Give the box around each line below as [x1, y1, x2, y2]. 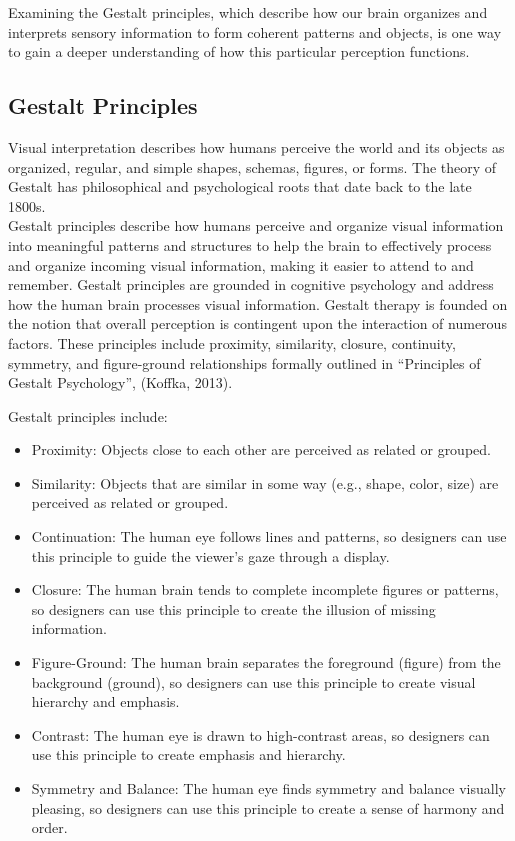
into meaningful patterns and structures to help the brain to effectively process [8, 234, 492, 255]
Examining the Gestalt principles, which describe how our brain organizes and [8, 2, 488, 22]
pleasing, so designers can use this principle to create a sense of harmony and [31, 797, 505, 818]
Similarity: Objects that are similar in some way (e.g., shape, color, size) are [31, 472, 499, 493]
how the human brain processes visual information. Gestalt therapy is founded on [8, 293, 508, 314]
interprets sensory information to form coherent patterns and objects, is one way [8, 21, 502, 42]
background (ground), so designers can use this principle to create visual [31, 671, 476, 692]
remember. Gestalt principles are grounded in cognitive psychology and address [8, 274, 494, 295]
